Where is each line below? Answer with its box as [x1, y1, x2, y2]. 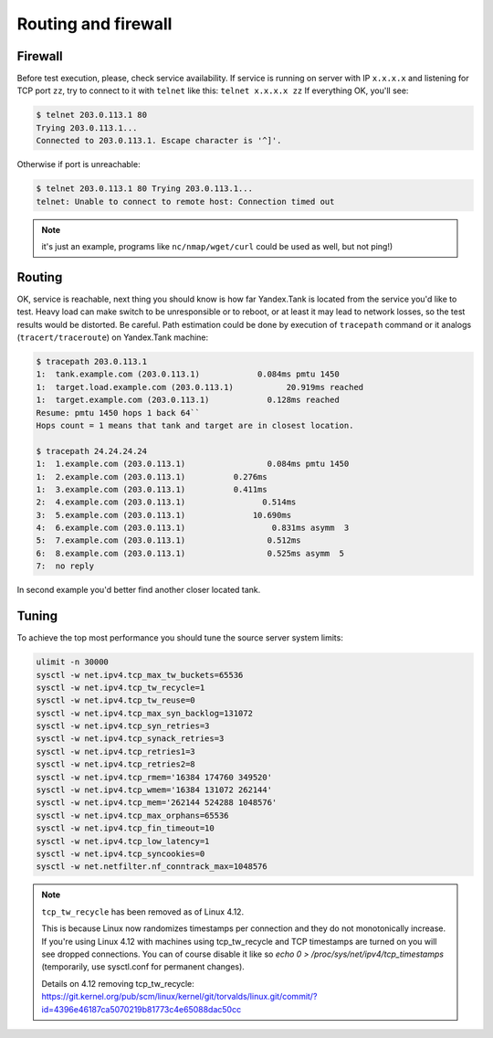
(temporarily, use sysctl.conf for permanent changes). [41, 961, 246, 972]
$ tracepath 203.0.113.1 [36, 356, 148, 367]
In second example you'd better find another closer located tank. [16, 585, 261, 596]
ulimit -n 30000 [36, 657, 110, 667]
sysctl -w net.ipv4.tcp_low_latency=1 [36, 836, 210, 846]
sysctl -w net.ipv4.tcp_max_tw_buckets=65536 [36, 670, 244, 680]
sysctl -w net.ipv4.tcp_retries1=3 [36, 746, 195, 757]
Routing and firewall [16, 14, 173, 34]
